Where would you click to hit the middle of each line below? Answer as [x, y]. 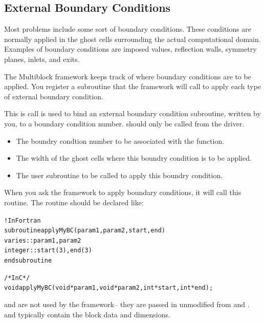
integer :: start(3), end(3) [48, 251]
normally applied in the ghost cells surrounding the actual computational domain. [132, 39]
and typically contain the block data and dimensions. [87, 314]
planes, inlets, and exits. [42, 59]
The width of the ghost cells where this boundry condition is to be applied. [134, 158]
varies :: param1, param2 [43, 240]
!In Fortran [23, 220]
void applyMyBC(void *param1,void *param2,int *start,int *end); [109, 288]
